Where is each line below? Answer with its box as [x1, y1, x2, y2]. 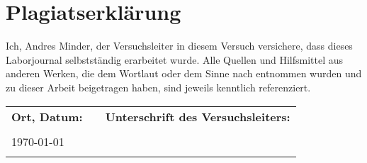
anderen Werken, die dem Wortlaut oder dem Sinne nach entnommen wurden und [6, 66, 362, 81]
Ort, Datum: [11, 108, 83, 125]
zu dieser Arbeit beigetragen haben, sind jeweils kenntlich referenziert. [6, 79, 311, 94]
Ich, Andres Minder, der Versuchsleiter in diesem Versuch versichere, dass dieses [6, 38, 353, 53]
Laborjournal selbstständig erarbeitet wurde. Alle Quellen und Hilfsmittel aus [6, 52, 344, 67]
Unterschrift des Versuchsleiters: [105, 108, 290, 125]
